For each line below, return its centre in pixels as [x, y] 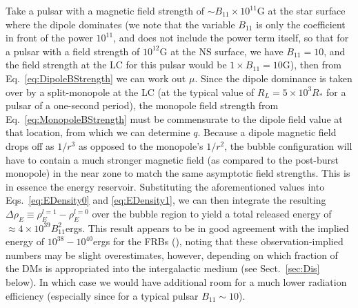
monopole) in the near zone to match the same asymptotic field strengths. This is [178, 173]
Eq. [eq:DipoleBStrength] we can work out [96, 78]
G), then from [312, 65]
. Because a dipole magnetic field [267, 132]
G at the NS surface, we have [221, 51]
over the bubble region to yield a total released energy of [212, 213]
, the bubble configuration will [288, 145]
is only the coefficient [301, 24]
